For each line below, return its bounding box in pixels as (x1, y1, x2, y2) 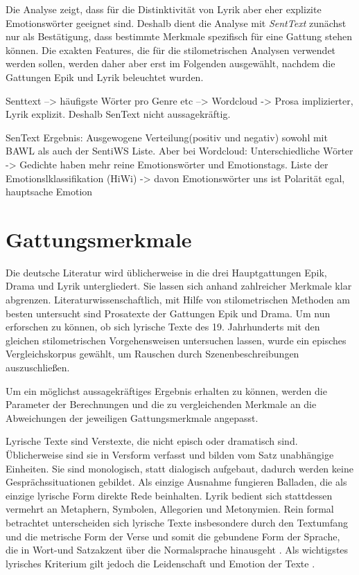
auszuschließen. (6, 360, 70, 374)
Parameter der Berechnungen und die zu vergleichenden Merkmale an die (6, 397, 317, 412)
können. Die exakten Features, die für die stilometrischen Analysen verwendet (6, 42, 336, 57)
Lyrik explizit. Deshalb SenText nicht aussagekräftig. (6, 107, 231, 121)
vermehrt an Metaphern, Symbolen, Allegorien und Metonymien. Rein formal (6, 502, 334, 516)
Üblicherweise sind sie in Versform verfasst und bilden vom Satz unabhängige (6, 447, 334, 461)
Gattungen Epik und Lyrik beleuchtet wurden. (6, 69, 204, 84)
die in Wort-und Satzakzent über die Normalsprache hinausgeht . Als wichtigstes (6, 542, 349, 557)
